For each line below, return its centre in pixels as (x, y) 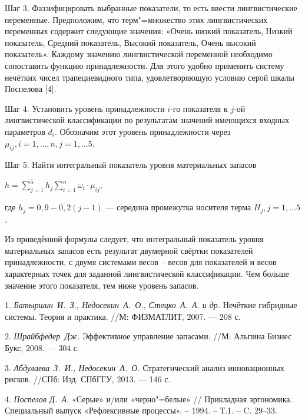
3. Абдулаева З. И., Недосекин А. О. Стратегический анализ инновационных (145, 367)
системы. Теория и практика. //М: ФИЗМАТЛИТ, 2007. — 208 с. (123, 316)
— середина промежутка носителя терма (178, 207)
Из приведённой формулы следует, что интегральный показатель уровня (134, 239)
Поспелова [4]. (31, 89)
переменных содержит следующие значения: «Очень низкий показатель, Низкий (149, 31)
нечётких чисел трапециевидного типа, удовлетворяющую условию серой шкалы (150, 77)
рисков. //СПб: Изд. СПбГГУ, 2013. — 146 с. (88, 379)
